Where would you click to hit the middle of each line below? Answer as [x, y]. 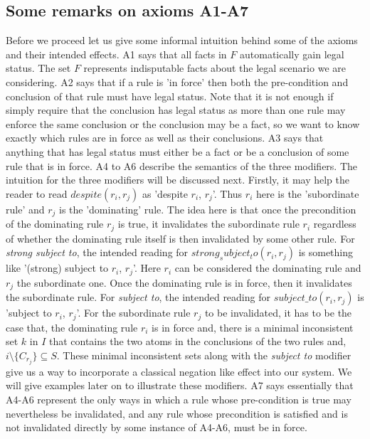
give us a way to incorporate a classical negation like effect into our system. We [179, 371]
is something [326, 252]
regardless [335, 224]
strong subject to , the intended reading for [97, 252]
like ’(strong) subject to [57, 268]
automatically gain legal [292, 54]
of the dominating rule [55, 224]
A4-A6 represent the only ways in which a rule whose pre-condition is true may [179, 400]
